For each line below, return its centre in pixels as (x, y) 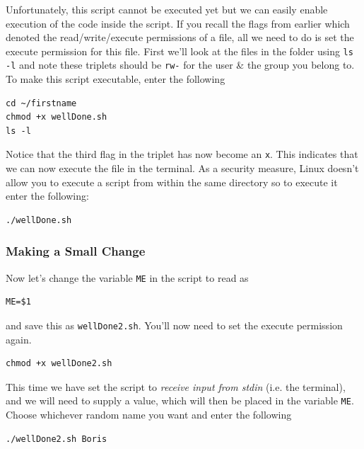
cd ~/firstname (41, 103)
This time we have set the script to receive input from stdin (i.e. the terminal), (176, 386)
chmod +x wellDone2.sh (59, 364)
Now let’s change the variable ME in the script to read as (127, 277)
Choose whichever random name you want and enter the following (149, 415)
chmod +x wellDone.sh (57, 117)
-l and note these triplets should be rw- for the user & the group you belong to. (180, 65)
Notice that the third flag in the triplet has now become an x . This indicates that (182, 154)
